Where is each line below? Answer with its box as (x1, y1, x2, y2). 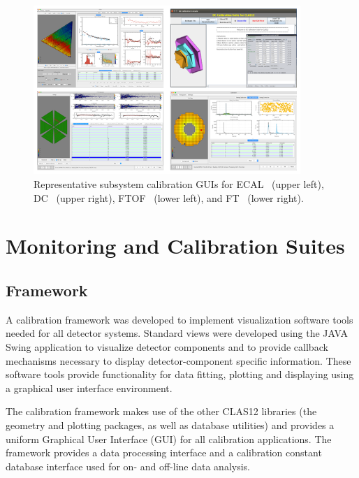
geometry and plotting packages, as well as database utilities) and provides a (6, 417, 335, 432)
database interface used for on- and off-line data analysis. (6, 458, 250, 473)
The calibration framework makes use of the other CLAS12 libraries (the (6, 404, 317, 419)
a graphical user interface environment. (6, 380, 173, 395)
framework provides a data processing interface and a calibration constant (6, 445, 322, 460)
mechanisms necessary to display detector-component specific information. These (6, 353, 351, 368)
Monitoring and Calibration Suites (6, 231, 345, 260)
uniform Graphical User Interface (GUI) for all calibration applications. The (6, 431, 332, 446)
